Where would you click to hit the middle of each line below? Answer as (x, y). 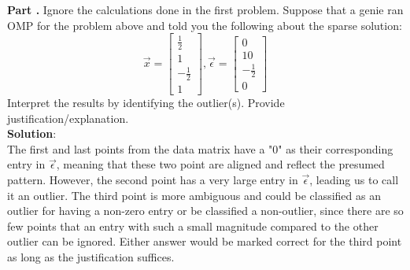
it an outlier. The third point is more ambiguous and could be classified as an (194, 195)
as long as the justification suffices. (91, 256)
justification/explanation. (68, 118)
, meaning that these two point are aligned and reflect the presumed (220, 164)
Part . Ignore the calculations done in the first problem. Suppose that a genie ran (205, 9)
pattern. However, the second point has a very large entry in (153, 179)
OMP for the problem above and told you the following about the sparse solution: (205, 25)
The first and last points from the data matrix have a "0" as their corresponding (200, 148)
